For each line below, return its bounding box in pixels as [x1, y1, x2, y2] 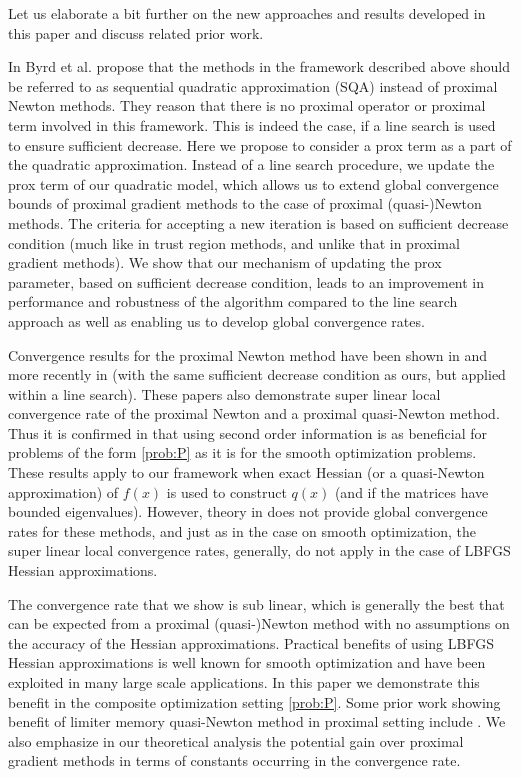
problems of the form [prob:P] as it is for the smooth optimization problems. [8, 442, 477, 463]
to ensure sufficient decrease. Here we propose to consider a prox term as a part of [8, 134, 512, 155]
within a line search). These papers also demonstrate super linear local [8, 383, 441, 404]
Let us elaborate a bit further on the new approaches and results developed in [8, 3, 486, 23]
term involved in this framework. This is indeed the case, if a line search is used [8, 114, 496, 135]
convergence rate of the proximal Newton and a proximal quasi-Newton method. [8, 403, 500, 424]
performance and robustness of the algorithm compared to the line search [8, 291, 458, 312]
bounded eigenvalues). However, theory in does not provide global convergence [8, 501, 488, 522]
